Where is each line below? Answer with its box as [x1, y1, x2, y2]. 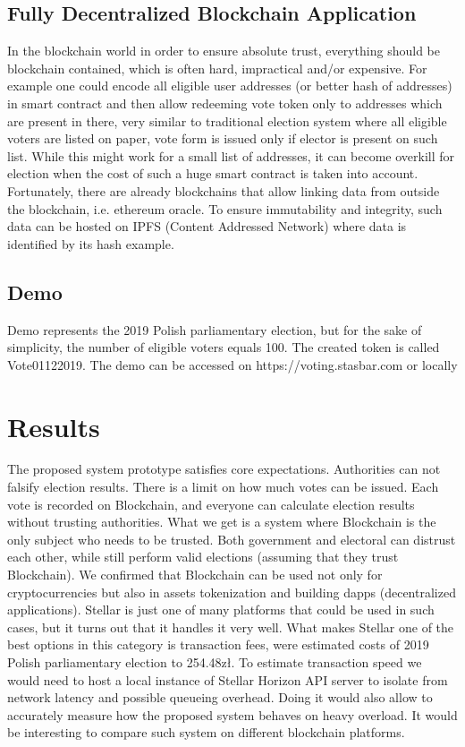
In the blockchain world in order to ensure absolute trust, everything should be [7, 41, 440, 60]
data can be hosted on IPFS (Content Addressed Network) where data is [7, 217, 407, 236]
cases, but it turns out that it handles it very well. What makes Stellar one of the [7, 617, 454, 636]
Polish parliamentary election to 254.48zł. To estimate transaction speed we [7, 652, 422, 671]
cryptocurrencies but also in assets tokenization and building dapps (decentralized [7, 582, 456, 601]
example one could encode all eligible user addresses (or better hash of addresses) [7, 76, 452, 95]
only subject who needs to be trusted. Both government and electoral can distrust [7, 529, 456, 548]
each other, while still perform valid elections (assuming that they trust [7, 547, 399, 566]
